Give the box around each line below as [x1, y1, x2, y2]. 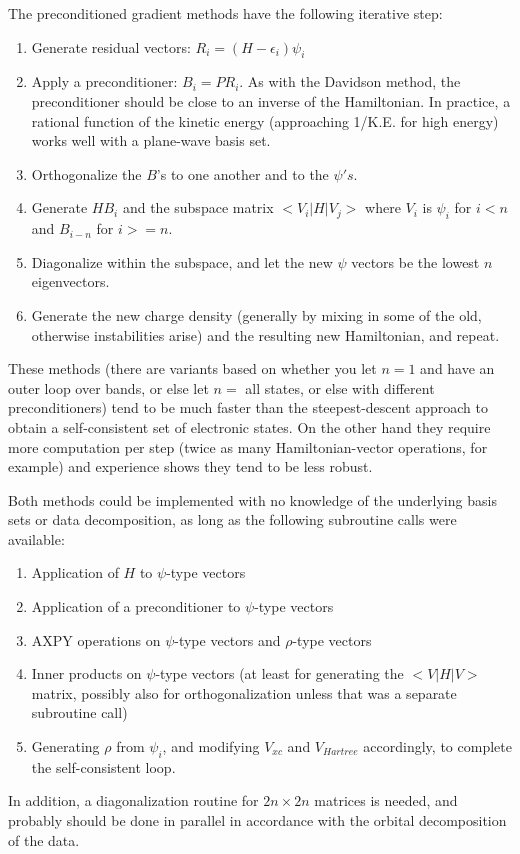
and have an [420, 358, 495, 379]
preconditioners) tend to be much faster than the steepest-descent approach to [8, 397, 489, 418]
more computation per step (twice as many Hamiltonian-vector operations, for [8, 436, 488, 457]
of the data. [8, 829, 80, 850]
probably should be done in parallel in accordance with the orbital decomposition [8, 810, 507, 831]
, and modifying [162, 736, 260, 757]
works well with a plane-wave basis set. [31, 130, 271, 151]
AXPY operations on [31, 629, 161, 650]
